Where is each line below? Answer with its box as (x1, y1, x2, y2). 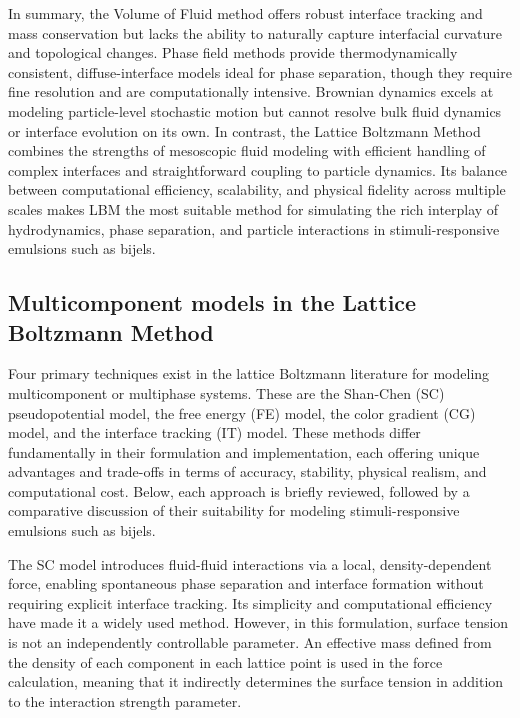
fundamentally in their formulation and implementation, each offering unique (8, 441, 480, 462)
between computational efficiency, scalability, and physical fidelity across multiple (8, 179, 506, 200)
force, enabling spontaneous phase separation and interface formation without (8, 573, 484, 594)
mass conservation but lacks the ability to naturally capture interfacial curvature (8, 22, 503, 43)
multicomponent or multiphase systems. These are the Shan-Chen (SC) (8, 382, 445, 403)
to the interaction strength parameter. (8, 690, 242, 711)
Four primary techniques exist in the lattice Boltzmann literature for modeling (8, 363, 490, 384)
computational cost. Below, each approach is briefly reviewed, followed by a (8, 480, 470, 501)
